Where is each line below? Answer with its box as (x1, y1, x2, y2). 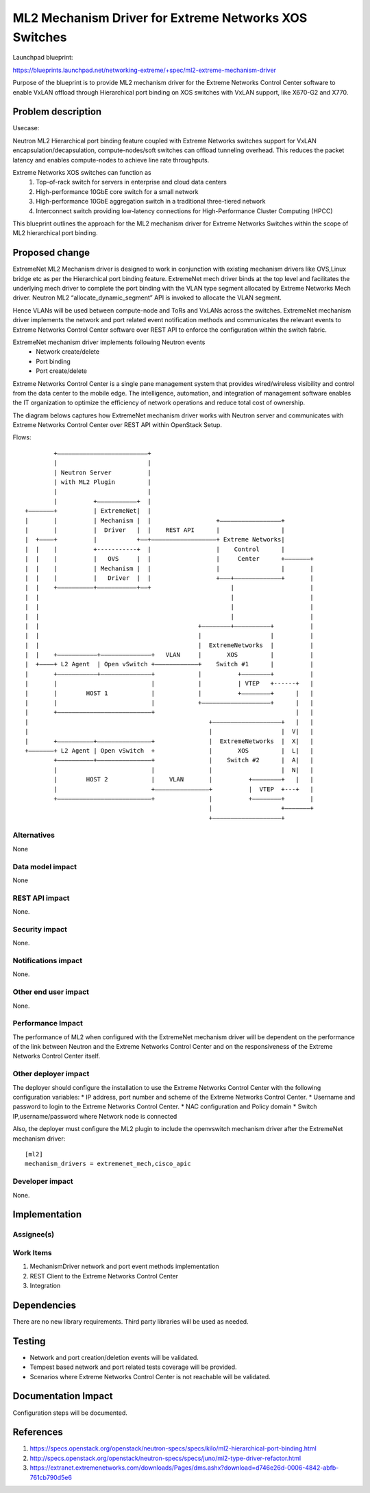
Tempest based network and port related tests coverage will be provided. (29, 1363, 237, 1371)
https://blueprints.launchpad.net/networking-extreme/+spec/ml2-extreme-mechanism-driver (12, 66, 277, 74)
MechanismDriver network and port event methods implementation (29, 1262, 219, 1271)
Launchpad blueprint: (12, 53, 73, 62)
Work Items (12, 1248, 52, 1257)
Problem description (12, 106, 102, 118)
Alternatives (12, 830, 55, 840)
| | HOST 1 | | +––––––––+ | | (25, 689, 314, 697)
